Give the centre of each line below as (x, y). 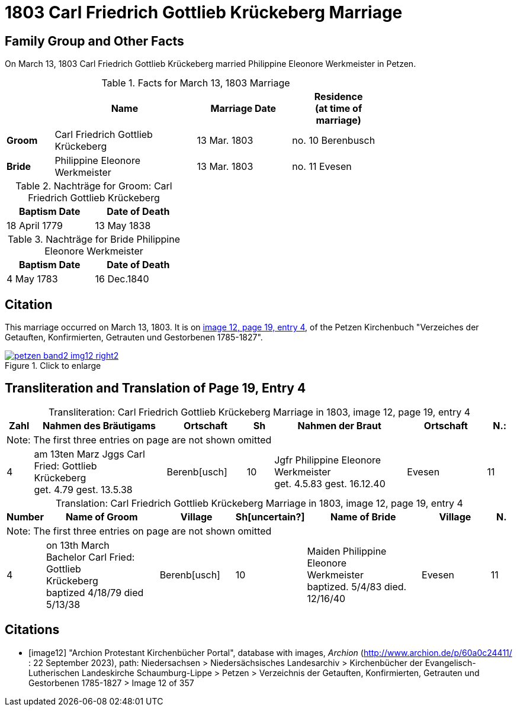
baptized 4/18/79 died (95, 592)
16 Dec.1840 (122, 279)
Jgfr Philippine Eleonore (328, 460)
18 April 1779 (35, 226)
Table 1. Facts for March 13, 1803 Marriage (196, 83)
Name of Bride (363, 517)
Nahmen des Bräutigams (99, 425)
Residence (338, 97)
